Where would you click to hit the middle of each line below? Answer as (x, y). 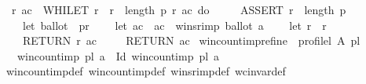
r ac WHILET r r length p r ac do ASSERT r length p (179, 9)
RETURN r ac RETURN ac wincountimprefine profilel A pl (191, 40)
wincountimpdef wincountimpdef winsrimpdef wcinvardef (146, 71)
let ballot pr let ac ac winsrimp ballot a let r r (174, 25)
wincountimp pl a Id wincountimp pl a (118, 55)
